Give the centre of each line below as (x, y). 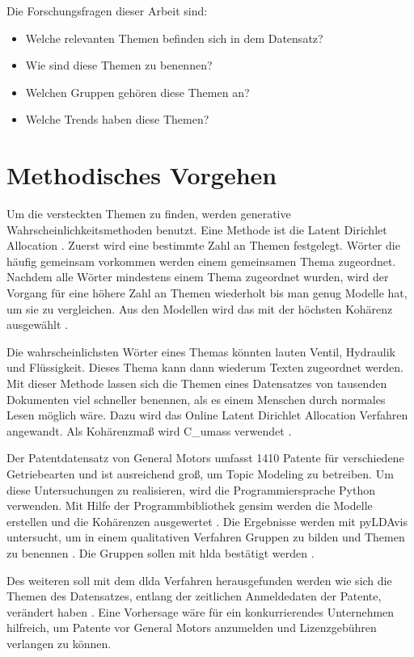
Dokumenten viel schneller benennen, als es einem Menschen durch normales (196, 399)
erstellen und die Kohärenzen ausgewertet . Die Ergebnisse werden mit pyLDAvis (207, 521)
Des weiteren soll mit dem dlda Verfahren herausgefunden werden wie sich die (199, 580)
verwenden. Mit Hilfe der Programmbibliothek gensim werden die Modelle (190, 505)
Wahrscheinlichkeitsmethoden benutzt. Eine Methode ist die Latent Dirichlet (197, 229)
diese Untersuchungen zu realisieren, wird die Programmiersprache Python (191, 489)
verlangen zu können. (59, 643)
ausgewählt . (37, 324)
